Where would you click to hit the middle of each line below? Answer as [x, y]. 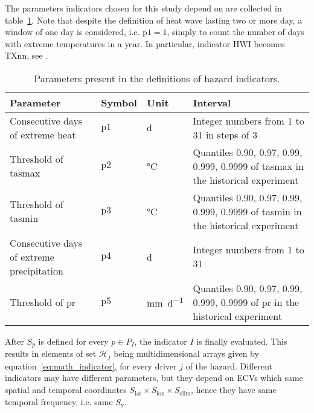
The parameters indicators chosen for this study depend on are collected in [143, 8]
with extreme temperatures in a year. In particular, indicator [118, 43]
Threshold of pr [43, 302]
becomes [269, 43]
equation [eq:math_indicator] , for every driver [91, 366]
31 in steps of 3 [225, 134]
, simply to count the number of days [235, 32]
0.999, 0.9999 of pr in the [246, 302]
